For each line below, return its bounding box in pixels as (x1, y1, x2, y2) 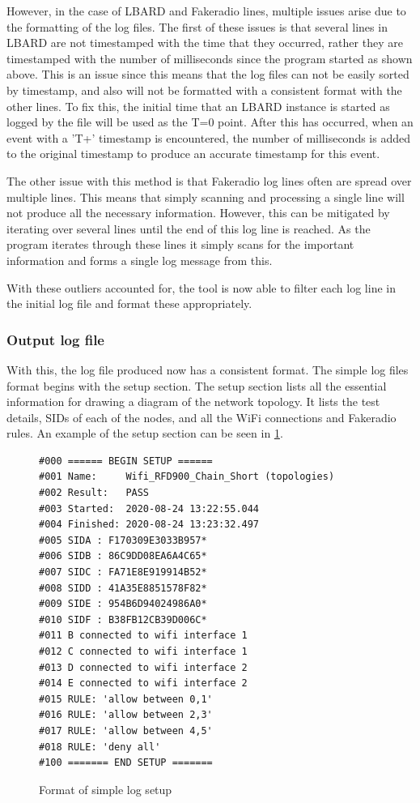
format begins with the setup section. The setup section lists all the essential (6, 377, 387, 394)
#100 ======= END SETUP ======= (39, 757, 213, 769)
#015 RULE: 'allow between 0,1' (39, 693, 213, 705)
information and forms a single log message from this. (6, 251, 273, 268)
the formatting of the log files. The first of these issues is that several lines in (6, 18, 388, 35)
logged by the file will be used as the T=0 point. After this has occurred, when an (6, 113, 414, 130)
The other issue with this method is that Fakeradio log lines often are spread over (6, 172, 412, 189)
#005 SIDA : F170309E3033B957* (39, 534, 207, 546)
